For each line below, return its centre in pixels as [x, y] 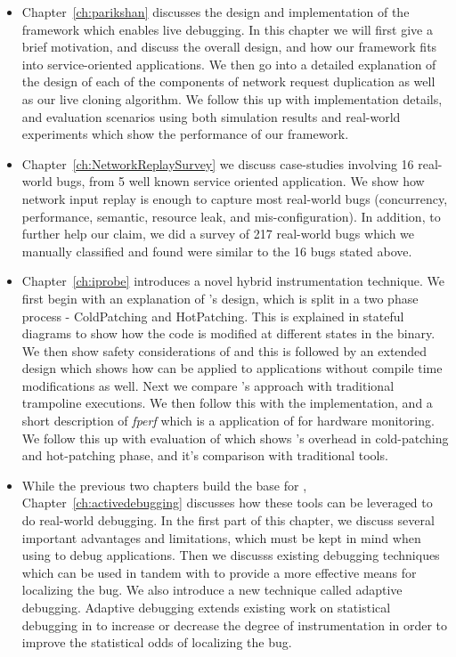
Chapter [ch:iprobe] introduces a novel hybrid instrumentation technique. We [233, 281]
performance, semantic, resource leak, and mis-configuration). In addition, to [231, 216]
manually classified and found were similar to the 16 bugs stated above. [217, 251]
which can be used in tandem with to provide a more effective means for [219, 572]
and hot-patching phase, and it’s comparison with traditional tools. [205, 455]
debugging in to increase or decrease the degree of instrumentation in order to [235, 625]
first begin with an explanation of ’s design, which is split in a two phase [220, 298]
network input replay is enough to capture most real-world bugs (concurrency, [235, 198]
